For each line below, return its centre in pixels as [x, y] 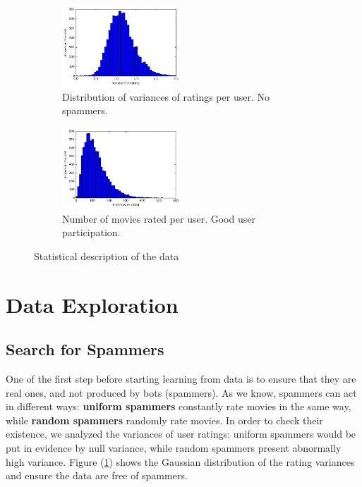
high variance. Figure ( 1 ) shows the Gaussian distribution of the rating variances [180, 461]
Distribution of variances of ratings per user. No [166, 96]
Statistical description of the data [107, 255]
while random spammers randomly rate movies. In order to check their [164, 420]
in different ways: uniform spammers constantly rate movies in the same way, [179, 406]
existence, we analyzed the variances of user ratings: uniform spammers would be [181, 434]
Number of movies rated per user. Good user [159, 218]
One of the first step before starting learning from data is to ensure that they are [181, 379]
